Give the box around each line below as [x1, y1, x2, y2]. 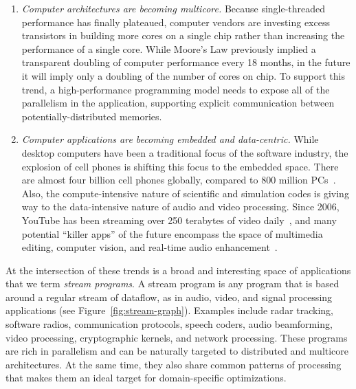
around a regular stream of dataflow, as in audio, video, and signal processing [5, 289, 333, 304]
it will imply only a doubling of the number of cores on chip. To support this [21, 68, 345, 82]
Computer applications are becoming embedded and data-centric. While [21, 132, 319, 146]
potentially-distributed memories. [21, 109, 162, 123]
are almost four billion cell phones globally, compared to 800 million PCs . [21, 173, 336, 187]
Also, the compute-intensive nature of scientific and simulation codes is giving [21, 186, 349, 200]
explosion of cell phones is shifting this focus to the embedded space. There [21, 159, 339, 173]
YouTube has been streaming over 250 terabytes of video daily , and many [21, 212, 337, 227]
